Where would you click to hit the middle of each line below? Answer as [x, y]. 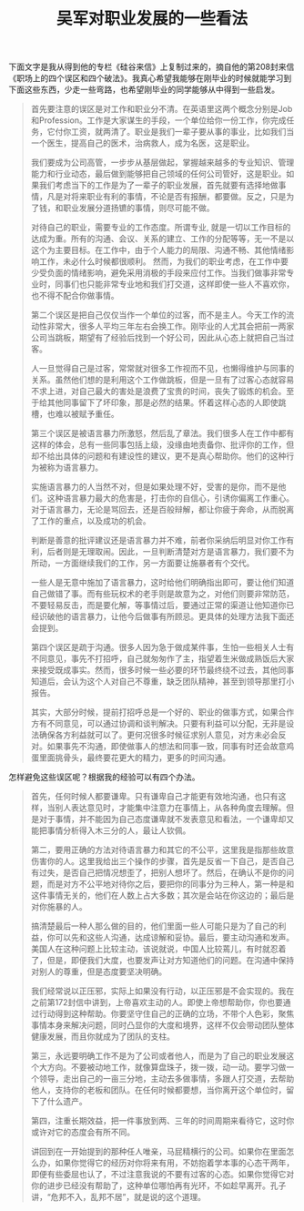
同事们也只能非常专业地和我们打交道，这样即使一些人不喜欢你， [175, 284]
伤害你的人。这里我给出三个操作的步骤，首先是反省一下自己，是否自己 [162, 861]
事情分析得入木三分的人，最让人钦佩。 [119, 830]
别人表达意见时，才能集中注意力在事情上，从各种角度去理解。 [171, 808]
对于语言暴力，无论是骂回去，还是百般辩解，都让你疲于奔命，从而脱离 [162, 510]
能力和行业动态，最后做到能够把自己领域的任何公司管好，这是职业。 [158, 174]
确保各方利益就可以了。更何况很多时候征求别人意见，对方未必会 [158, 735]
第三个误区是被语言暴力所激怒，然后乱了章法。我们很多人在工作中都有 [162, 433]
